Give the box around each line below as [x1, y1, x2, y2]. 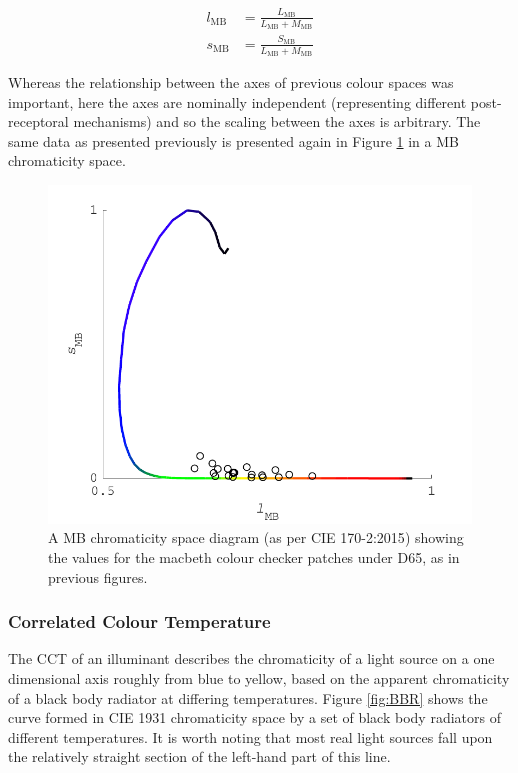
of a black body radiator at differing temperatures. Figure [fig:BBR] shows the [8, 687, 488, 708]
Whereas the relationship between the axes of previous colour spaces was [8, 71, 454, 92]
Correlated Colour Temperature [8, 609, 271, 634]
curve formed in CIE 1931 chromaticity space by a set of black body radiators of [8, 707, 501, 728]
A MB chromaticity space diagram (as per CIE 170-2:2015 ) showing [48, 527, 464, 548]
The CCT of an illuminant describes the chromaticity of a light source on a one [8, 648, 495, 669]
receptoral [8, 111, 69, 132]
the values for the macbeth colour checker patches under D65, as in [48, 546, 460, 567]
